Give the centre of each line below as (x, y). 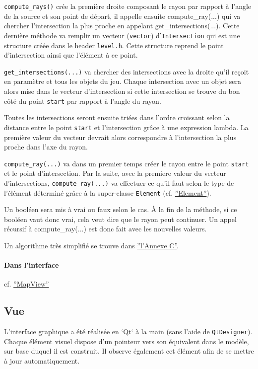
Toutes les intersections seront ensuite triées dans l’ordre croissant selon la (117, 117)
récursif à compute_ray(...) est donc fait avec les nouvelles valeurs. (105, 229)
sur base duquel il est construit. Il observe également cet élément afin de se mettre (129, 351)
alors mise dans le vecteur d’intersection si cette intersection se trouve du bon (122, 91)
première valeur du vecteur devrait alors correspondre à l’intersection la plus (120, 137)
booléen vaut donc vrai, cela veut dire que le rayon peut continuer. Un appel (120, 219)
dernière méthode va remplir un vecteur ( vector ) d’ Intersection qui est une (122, 35)
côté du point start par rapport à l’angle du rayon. (83, 101)
